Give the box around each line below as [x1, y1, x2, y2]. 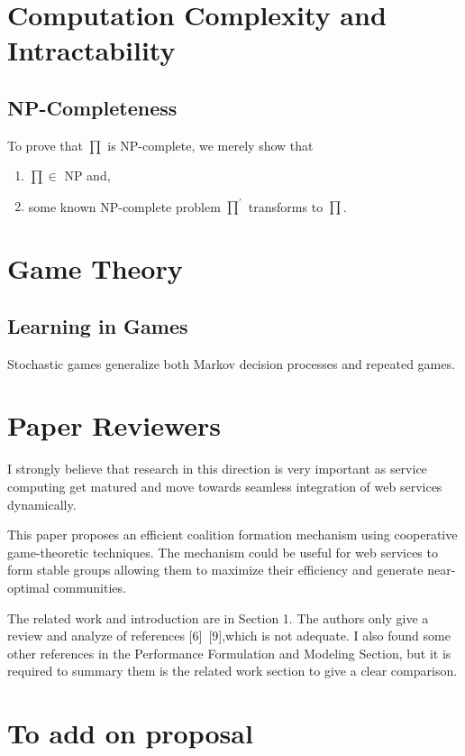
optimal [7, 577, 50, 596]
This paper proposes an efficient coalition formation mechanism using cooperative [7, 525, 458, 544]
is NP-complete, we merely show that [107, 135, 314, 154]
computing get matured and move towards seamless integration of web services [7, 476, 442, 495]
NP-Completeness [7, 93, 178, 121]
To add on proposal [7, 715, 253, 751]
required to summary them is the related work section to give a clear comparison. [7, 661, 458, 680]
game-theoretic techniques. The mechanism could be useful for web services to [7, 542, 438, 561]
